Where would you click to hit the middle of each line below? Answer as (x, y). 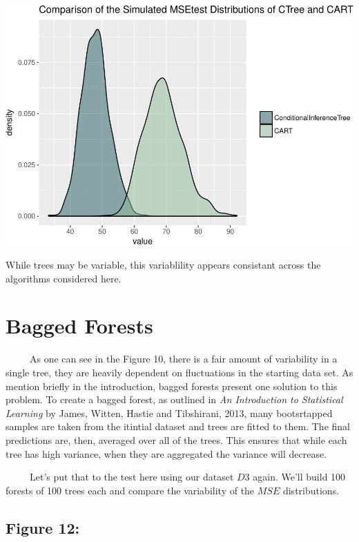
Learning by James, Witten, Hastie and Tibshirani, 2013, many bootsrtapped (169, 413)
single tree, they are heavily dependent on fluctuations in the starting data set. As (179, 372)
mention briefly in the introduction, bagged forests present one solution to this (172, 386)
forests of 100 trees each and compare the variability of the (130, 490)
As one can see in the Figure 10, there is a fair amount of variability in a (183, 359)
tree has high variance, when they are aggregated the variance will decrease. (166, 453)
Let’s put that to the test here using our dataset (132, 477)
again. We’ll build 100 (299, 477)
